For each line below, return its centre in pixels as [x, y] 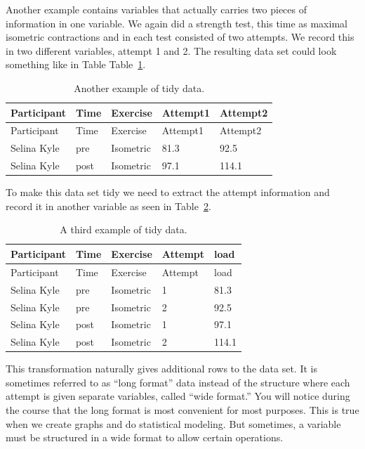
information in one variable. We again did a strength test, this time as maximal [177, 23]
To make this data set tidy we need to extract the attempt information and [168, 192]
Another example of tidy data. [139, 87]
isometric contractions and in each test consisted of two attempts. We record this [180, 37]
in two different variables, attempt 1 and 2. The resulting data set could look [171, 50]
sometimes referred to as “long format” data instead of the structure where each [178, 382]
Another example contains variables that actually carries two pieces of [156, 9]
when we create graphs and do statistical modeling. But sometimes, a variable [173, 423]
